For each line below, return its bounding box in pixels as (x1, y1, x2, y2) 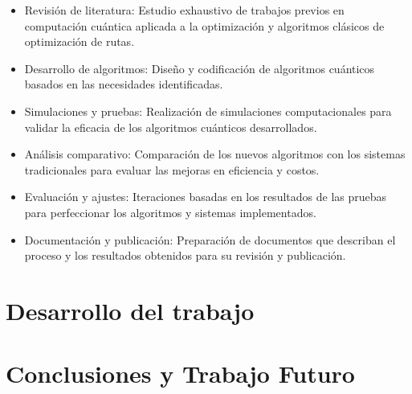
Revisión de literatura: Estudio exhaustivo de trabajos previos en (24, 2, 345, 18)
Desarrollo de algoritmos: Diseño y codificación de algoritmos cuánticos (24, 60, 375, 76)
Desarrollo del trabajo (6, 293, 255, 326)
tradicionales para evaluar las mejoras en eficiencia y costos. (24, 161, 320, 178)
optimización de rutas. (24, 33, 135, 50)
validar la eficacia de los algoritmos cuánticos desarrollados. (24, 118, 317, 135)
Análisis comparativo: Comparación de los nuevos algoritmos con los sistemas (24, 146, 406, 162)
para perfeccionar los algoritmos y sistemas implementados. (24, 203, 316, 220)
